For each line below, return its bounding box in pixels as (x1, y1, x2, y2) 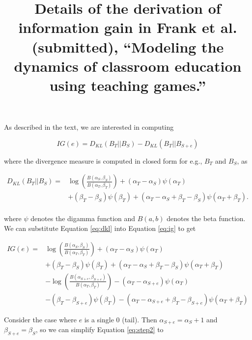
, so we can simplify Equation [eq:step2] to (35, 324, 164, 335)
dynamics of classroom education (14, 56, 242, 76)
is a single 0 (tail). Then (84, 314, 157, 324)
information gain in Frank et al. (18, 17, 237, 37)
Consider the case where (4, 314, 77, 324)
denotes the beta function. (167, 213, 246, 224)
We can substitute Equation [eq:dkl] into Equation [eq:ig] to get (4, 223, 196, 233)
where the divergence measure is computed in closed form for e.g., (4, 155, 202, 166)
